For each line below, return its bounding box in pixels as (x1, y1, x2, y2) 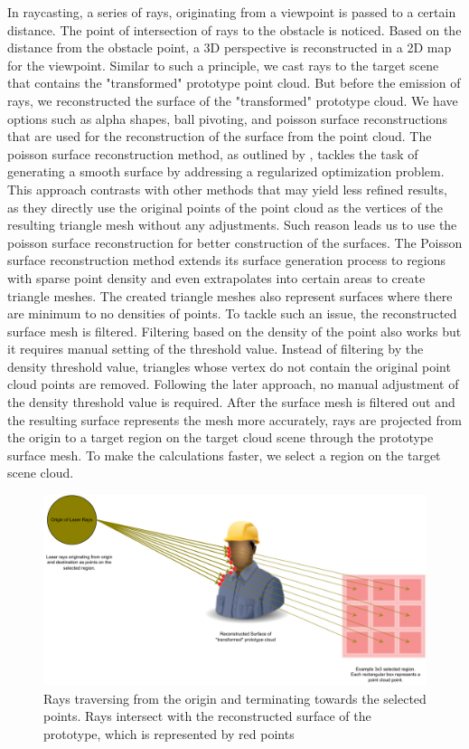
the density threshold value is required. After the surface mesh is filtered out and (7, 393, 455, 412)
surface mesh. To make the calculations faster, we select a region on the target (7, 445, 441, 464)
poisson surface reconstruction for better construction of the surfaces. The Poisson (7, 232, 463, 251)
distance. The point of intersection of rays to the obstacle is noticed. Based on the (7, 20, 462, 39)
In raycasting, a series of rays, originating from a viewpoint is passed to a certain (7, 3, 456, 21)
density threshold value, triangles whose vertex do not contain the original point (7, 356, 451, 375)
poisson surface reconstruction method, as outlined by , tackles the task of (7, 144, 418, 163)
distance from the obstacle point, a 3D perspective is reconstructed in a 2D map (7, 38, 452, 57)
